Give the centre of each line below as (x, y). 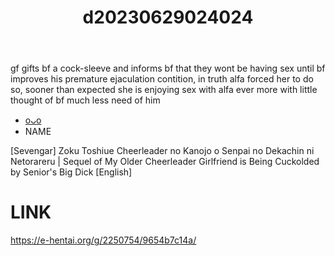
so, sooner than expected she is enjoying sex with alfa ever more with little (164, 90)
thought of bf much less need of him (85, 100)
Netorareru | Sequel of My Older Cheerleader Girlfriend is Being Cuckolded (165, 162)
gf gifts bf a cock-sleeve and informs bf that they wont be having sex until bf (168, 68)
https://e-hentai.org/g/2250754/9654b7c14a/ (103, 240)
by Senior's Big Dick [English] (71, 172)
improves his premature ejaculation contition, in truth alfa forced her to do (162, 79)
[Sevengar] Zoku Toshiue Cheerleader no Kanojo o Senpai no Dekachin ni (162, 151)
